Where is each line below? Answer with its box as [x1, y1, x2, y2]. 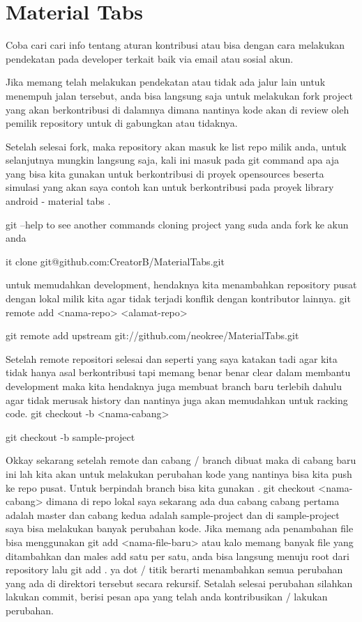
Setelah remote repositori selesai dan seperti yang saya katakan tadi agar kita [6, 351, 338, 366]
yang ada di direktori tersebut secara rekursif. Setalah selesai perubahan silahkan [6, 575, 353, 590]
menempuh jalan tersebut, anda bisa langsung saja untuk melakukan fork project [6, 88, 353, 102]
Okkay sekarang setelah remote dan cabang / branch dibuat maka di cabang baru [6, 453, 356, 467]
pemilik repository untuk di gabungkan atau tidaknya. [6, 116, 238, 130]
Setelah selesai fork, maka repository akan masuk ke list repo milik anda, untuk [6, 139, 347, 153]
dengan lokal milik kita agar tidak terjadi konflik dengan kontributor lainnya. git [6, 291, 351, 306]
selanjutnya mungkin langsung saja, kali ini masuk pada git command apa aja [6, 153, 339, 167]
